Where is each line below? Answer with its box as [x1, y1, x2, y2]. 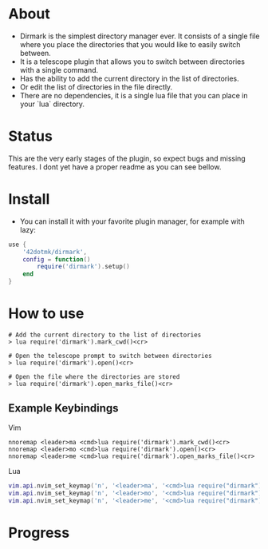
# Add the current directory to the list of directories [8, 331, 202, 339]
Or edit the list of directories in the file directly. [19, 82, 173, 92]
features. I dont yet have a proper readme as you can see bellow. [8, 161, 222, 172]
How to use [8, 304, 85, 323]
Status [8, 127, 53, 145]
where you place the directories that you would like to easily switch [19, 39, 241, 49]
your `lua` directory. [19, 99, 85, 109]
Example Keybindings [8, 401, 119, 416]
